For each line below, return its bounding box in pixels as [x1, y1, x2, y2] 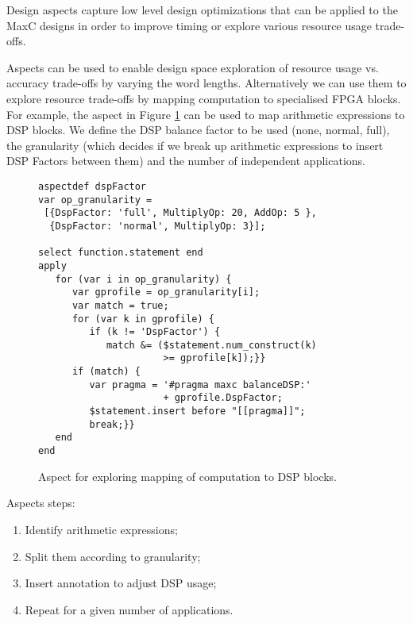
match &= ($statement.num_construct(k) [106, 339, 317, 351]
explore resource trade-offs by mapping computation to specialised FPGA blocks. [6, 90, 401, 106]
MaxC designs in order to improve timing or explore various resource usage [6, 17, 372, 33]
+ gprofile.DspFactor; [163, 392, 283, 404]
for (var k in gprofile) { [71, 313, 214, 325]
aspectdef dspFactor [38, 180, 147, 192]
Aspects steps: [6, 494, 75, 511]
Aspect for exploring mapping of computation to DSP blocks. [38, 467, 337, 484]
